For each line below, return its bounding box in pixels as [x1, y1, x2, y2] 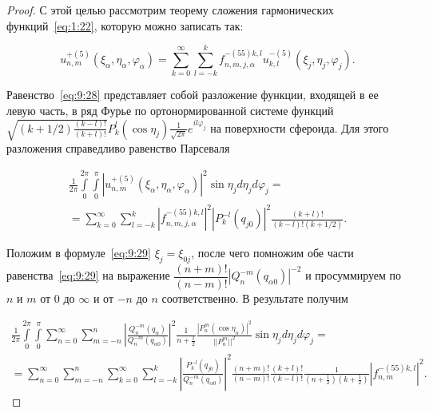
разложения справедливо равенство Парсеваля [6, 140, 230, 157]
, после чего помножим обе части [191, 244, 354, 261]
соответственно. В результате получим [161, 289, 348, 306]
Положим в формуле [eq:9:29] [6, 244, 152, 261]
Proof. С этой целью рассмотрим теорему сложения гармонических [6, 2, 334, 18]
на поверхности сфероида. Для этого [210, 119, 389, 136]
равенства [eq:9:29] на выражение [6, 267, 170, 284]
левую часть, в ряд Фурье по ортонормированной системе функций [6, 101, 334, 118]
